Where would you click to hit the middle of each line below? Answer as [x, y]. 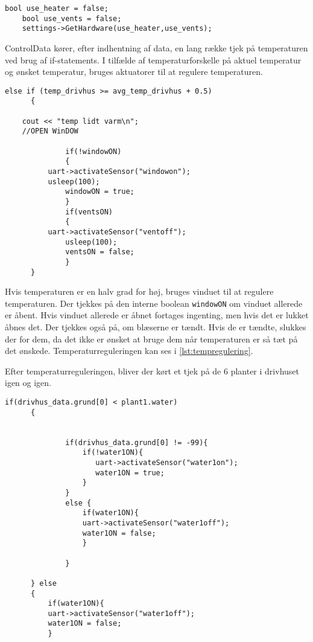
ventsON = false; [100, 252]
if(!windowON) [93, 151]
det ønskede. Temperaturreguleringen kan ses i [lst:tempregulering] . [129, 351]
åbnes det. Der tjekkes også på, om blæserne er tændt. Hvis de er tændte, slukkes [156, 327]
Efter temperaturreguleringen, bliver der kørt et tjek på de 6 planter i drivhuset [152, 371]
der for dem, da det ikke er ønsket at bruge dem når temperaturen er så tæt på [151, 339]
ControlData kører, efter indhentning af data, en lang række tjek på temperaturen [156, 47]
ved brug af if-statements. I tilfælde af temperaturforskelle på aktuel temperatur [153, 59]
